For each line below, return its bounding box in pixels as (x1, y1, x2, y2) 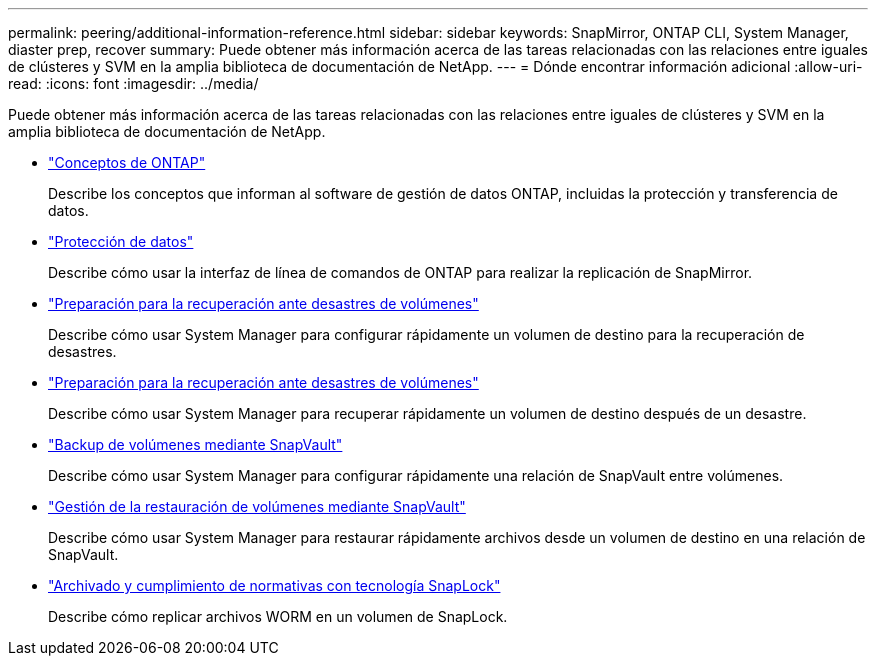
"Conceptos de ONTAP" (48, 154, 206, 171)
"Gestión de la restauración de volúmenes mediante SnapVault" (48, 498, 466, 515)
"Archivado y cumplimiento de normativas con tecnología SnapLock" (48, 577, 501, 594)
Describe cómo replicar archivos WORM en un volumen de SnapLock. (48, 608, 508, 625)
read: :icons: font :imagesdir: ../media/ (8, 75, 259, 92)
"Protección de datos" (48, 233, 194, 250)
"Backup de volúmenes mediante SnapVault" (48, 436, 343, 453)
